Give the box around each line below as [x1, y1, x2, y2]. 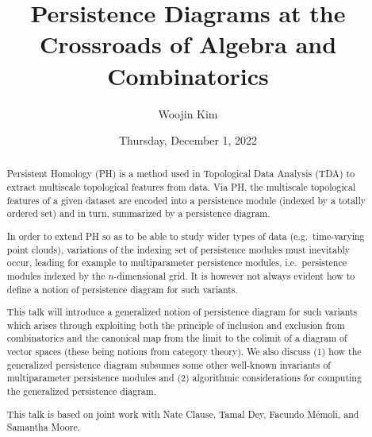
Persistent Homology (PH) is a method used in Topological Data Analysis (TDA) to [6, 167, 355, 180]
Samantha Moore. [6, 420, 80, 434]
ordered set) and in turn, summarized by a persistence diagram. [6, 207, 270, 220]
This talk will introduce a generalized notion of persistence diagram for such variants [6, 305, 358, 319]
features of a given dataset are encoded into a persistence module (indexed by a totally [6, 193, 366, 207]
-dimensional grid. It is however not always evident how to [113, 269, 355, 282]
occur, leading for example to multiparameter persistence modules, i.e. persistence [6, 256, 347, 269]
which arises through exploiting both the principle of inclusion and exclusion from [6, 318, 345, 331]
